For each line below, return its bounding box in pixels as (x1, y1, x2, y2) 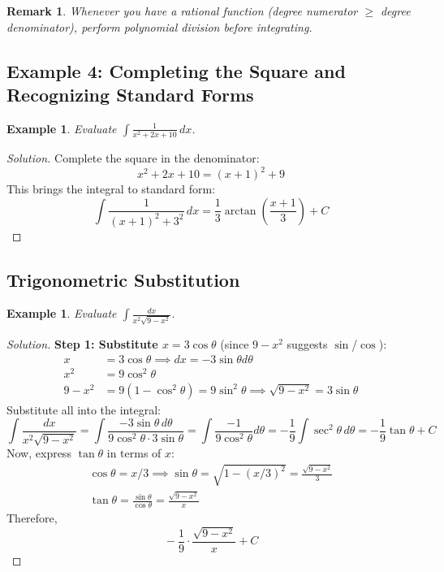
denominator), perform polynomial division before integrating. (6, 18, 313, 35)
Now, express (6, 444, 71, 461)
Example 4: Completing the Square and (6, 58, 346, 83)
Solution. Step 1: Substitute (6, 336, 158, 353)
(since (220, 336, 249, 353)
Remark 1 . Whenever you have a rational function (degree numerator (6, 2, 358, 19)
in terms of (106, 444, 162, 461)
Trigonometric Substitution (6, 266, 240, 292)
